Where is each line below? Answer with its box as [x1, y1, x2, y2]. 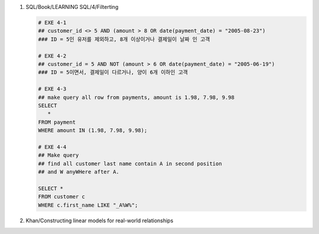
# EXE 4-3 [38, 86, 67, 92]
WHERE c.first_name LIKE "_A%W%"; [38, 201, 138, 209]
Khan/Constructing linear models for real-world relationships [25, 217, 174, 224]
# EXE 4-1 [38, 19, 67, 26]
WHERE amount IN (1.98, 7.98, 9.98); [38, 127, 148, 134]
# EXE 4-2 [38, 52, 67, 59]
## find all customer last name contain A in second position [38, 160, 222, 167]
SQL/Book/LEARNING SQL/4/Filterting [25, 4, 119, 10]
